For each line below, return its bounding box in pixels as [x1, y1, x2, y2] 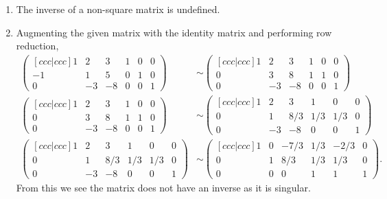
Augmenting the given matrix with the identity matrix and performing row [16, 25, 332, 39]
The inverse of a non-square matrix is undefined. [16, 2, 220, 16]
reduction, [16, 38, 59, 53]
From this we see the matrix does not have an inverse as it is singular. [16, 180, 311, 195]
